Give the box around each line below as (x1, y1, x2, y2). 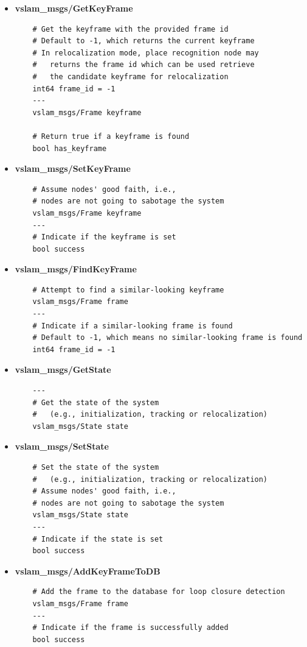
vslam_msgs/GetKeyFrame (15, 2, 133, 14)
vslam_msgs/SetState (15, 440, 109, 453)
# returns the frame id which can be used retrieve (32, 60, 255, 69)
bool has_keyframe (32, 144, 107, 153)
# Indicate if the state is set (32, 534, 164, 543)
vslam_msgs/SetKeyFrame (15, 162, 131, 175)
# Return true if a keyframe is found (32, 132, 190, 141)
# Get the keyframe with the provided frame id (32, 24, 229, 34)
